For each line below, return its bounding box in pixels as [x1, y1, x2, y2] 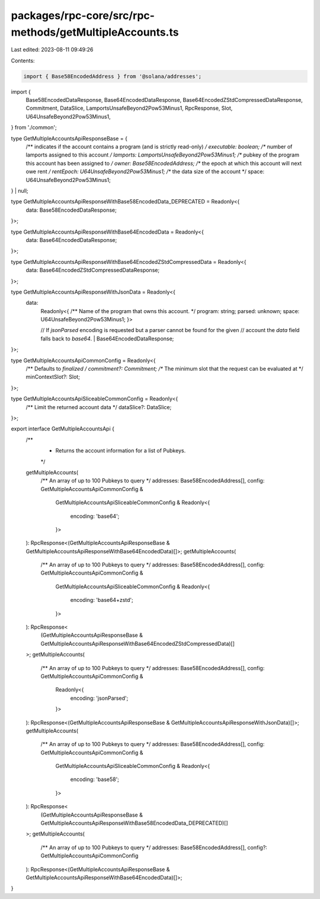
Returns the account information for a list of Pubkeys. [55, 447, 186, 454]
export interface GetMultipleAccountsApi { [11, 425, 115, 432]
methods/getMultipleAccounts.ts [11, 25, 179, 39]
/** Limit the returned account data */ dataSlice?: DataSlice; [25, 403, 172, 410]
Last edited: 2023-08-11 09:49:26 [11, 46, 94, 53]
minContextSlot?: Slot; [25, 374, 80, 381]
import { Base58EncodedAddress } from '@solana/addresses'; [23, 73, 202, 79]
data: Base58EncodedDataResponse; [25, 206, 117, 213]
